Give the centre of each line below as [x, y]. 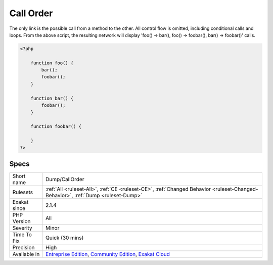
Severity [22, 228]
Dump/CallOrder [65, 179]
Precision [24, 247]
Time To [22, 234]
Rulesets [22, 192]
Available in [26, 254]
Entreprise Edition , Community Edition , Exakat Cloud [108, 254]
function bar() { [52, 98]
